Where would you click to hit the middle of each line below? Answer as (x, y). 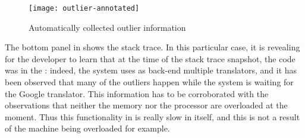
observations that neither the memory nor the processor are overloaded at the (146, 105)
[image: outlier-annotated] (84, 8)
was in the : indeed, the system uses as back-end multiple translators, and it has (151, 70)
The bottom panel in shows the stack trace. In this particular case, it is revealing (152, 47)
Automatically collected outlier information (107, 27)
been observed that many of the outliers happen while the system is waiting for (149, 82)
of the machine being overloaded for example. (87, 128)
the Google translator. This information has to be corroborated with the (137, 93)
